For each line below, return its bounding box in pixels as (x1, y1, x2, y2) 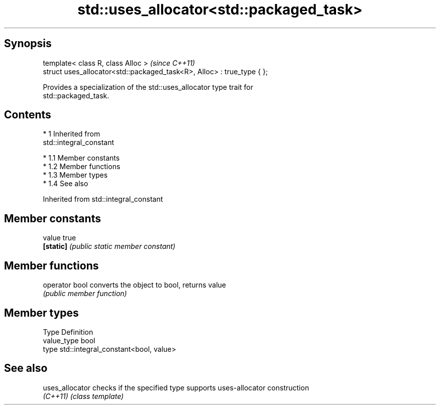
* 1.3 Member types (43, 171, 108, 180)
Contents (4, 108, 51, 121)
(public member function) (43, 289, 127, 298)
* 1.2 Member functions (43, 162, 121, 171)
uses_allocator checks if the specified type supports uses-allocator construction (43, 383, 309, 392)
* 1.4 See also (43, 179, 88, 188)
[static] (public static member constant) (43, 242, 176, 251)
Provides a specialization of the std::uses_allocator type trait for (43, 82, 254, 91)
